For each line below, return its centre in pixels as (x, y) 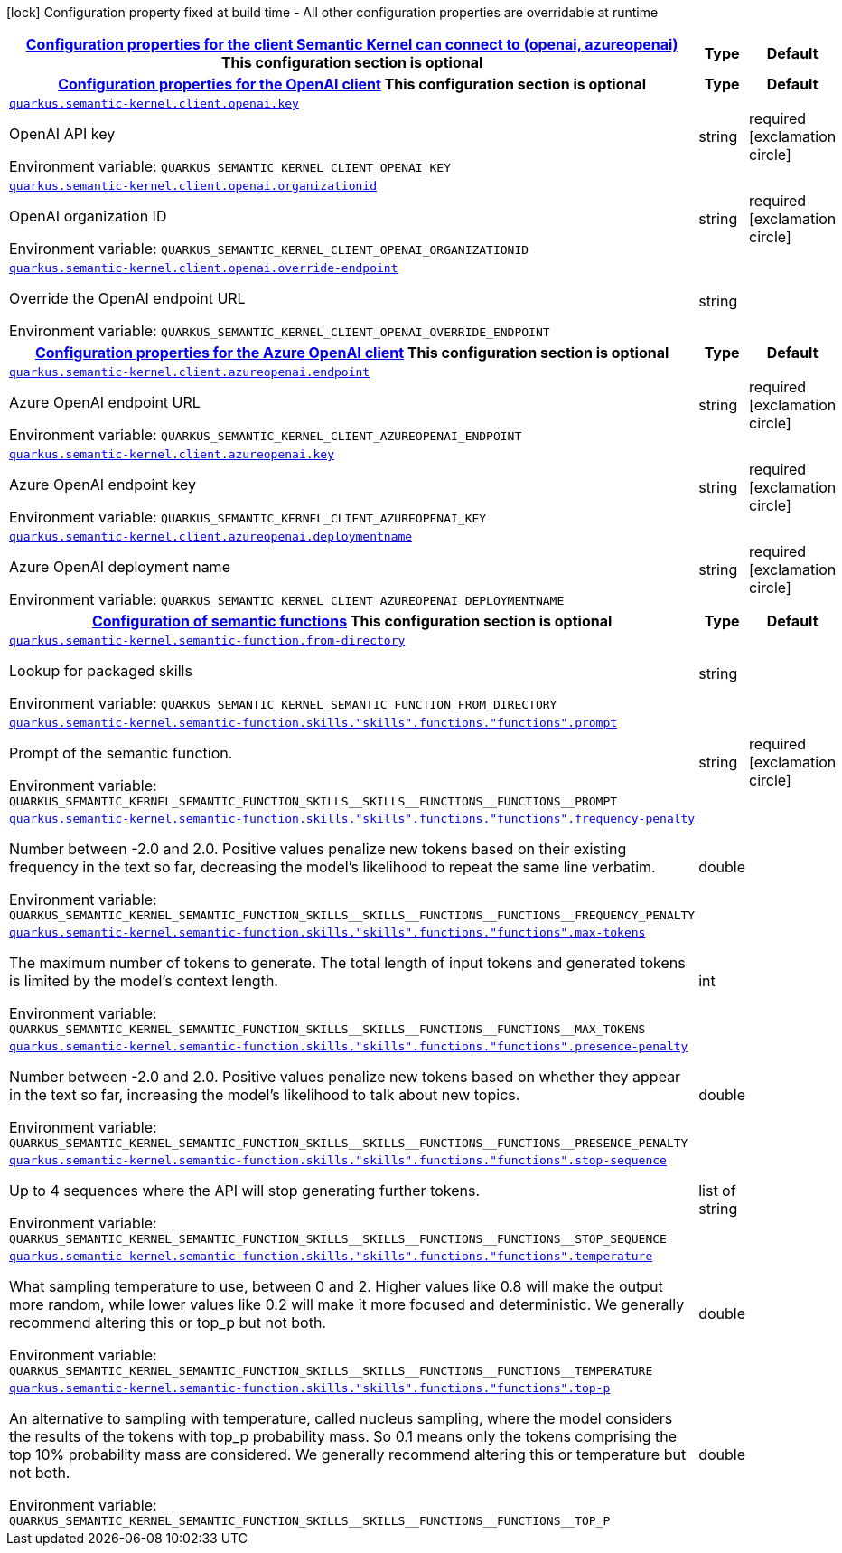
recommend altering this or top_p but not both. (168, 1322)
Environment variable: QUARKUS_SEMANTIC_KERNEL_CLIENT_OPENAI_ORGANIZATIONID (269, 249)
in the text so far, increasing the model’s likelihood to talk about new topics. (265, 1095)
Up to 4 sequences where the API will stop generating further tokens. (245, 1191)
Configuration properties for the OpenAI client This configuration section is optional (352, 84)
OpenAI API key (62, 134)
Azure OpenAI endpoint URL (105, 402)
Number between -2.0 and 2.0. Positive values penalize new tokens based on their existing (318, 849)
